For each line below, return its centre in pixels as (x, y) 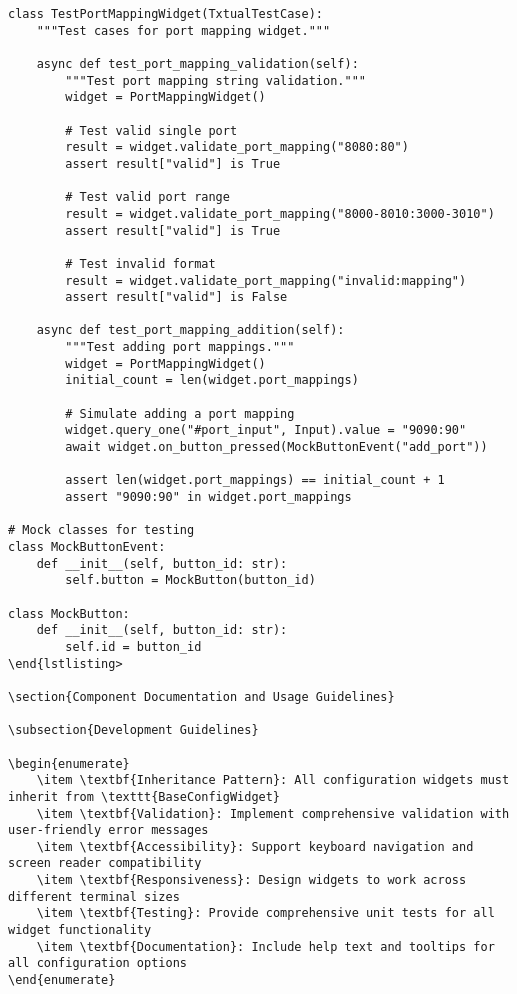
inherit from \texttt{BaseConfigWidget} (144, 796)
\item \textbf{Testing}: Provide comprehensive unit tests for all (265, 913)
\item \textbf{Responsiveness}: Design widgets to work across (251, 880)
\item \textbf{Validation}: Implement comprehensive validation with (273, 813)
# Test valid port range (147, 197)
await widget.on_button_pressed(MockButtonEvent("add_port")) (276, 447)
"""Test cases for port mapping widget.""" (183, 30)
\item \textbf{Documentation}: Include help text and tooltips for (265, 946)
